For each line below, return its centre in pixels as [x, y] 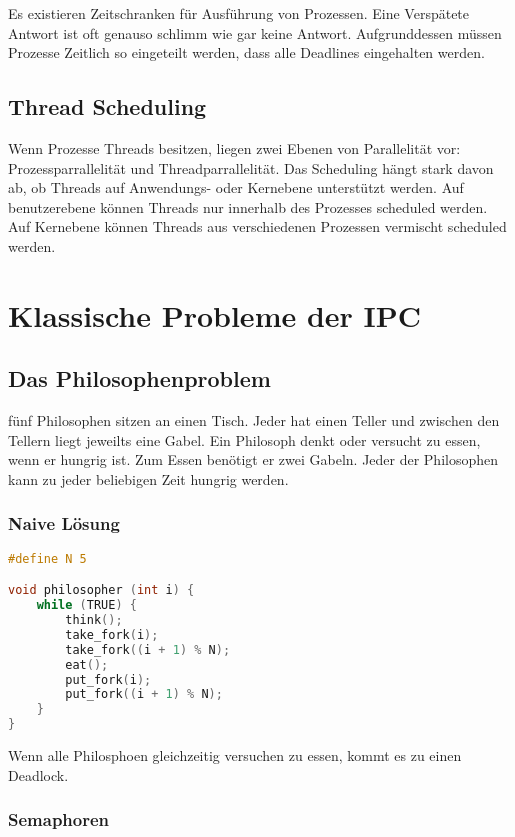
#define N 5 [47, 558]
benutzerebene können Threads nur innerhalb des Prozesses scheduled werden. [248, 206]
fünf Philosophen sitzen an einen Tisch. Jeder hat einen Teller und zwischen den [254, 420]
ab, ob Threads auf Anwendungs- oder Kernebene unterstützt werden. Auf [236, 187]
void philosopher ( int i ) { [101, 590]
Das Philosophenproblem [139, 378]
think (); [94, 620]
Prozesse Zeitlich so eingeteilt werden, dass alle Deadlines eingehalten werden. [246, 52]
